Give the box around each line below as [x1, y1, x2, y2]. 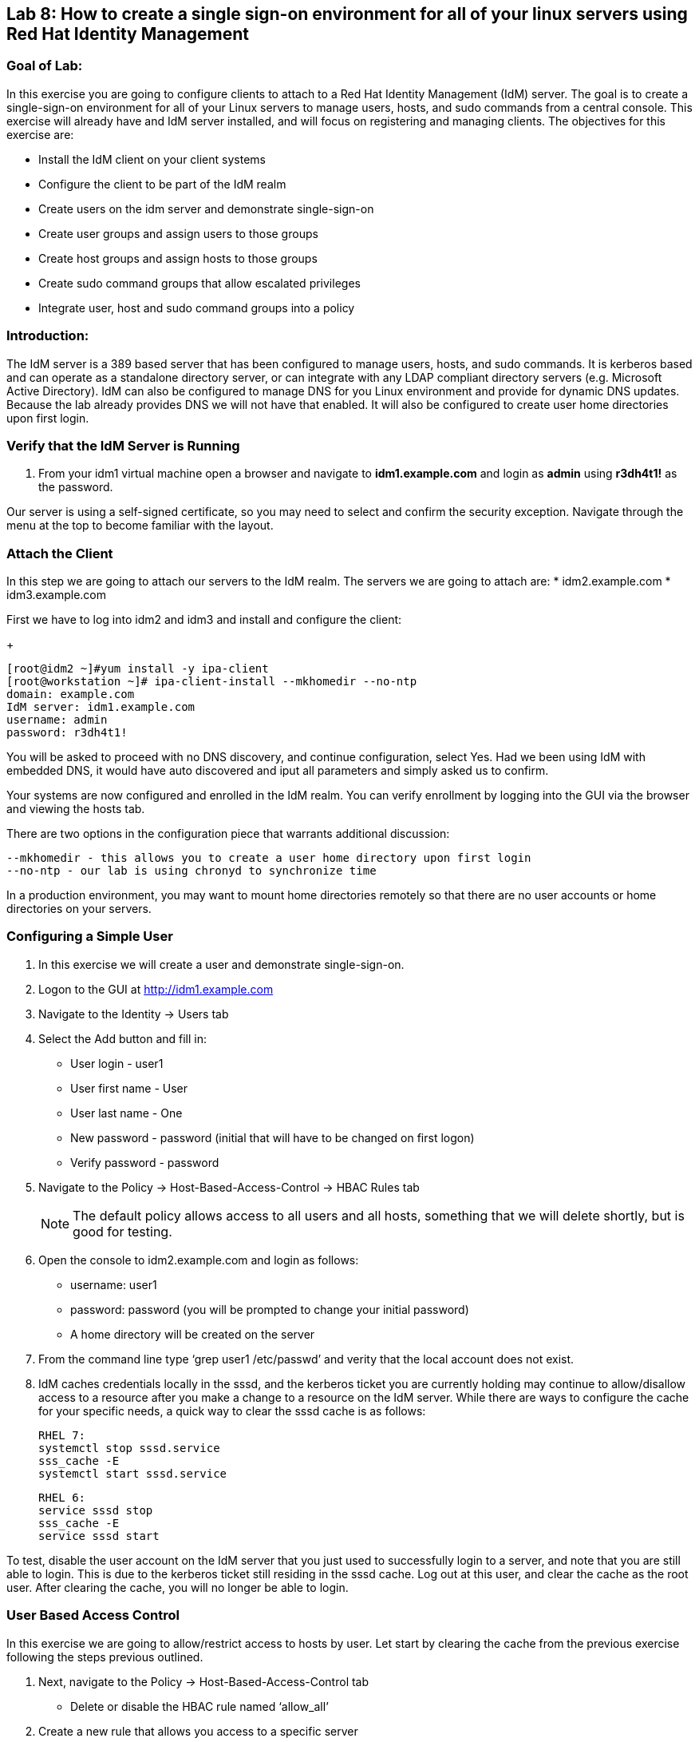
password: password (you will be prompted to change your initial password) [70, 1302, 469, 1316]
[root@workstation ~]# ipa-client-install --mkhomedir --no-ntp [6, 675, 417, 688]
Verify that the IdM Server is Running [6, 437, 240, 454]
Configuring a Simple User [6, 928, 173, 945]
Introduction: [6, 327, 89, 344]
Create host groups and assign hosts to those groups [38, 251, 318, 265]
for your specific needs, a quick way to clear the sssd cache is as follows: [38, 1403, 426, 1418]
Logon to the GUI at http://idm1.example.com [38, 982, 274, 996]
